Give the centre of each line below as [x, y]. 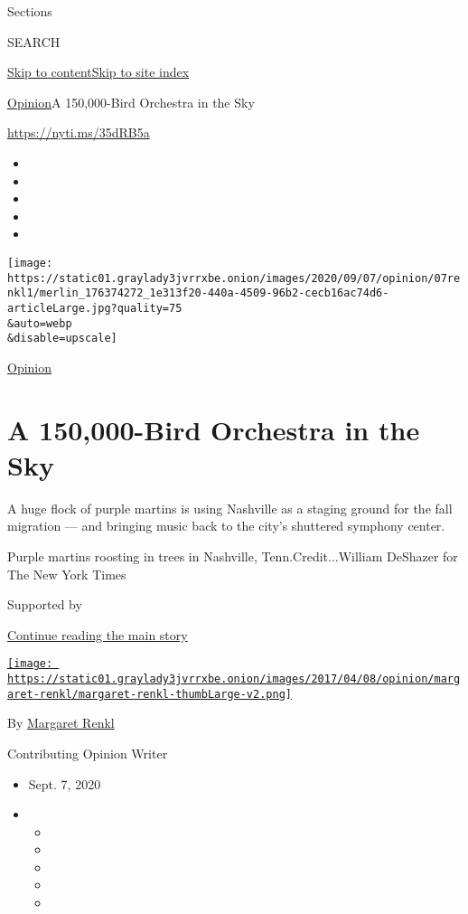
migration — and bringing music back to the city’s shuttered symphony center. [226, 526]
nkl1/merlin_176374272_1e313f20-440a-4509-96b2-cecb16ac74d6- [198, 293]
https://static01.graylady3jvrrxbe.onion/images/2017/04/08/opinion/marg [234, 679]
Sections [30, 11]
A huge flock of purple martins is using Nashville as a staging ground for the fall [230, 508]
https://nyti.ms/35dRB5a [79, 132]
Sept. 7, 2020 [65, 783]
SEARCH [34, 41]
